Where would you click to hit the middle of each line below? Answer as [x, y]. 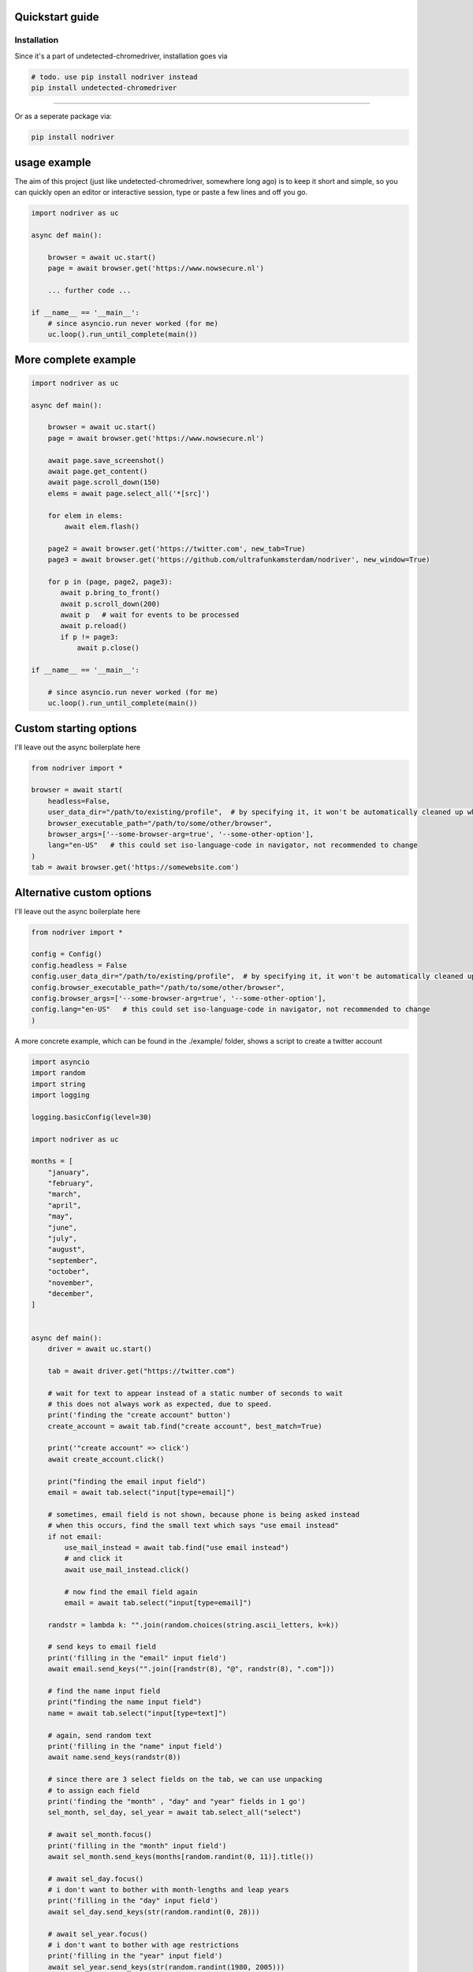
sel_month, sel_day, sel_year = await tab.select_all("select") [175, 1813]
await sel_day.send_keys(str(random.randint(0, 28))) [154, 1912]
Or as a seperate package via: [63, 116]
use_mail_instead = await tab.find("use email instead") [177, 1547]
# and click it [94, 1559]
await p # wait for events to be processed [150, 615]
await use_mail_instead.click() [127, 1569]
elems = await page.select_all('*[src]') [129, 493]
